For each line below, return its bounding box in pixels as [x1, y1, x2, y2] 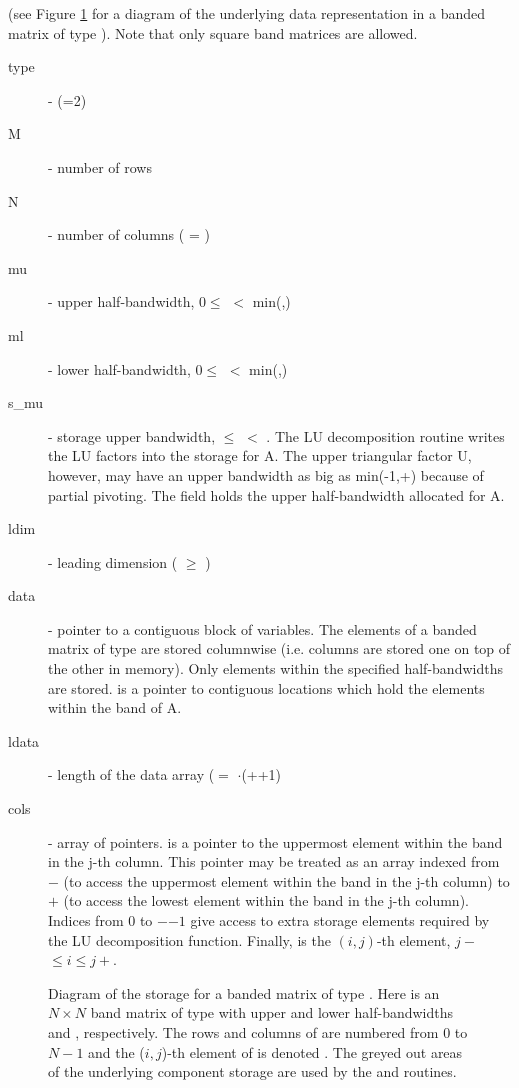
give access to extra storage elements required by [190, 910, 490, 930]
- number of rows [48, 156, 152, 177]
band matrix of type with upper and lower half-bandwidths [90, 1002, 454, 1023]
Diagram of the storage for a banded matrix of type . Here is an [48, 982, 440, 1003]
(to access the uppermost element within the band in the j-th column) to [63, 870, 510, 891]
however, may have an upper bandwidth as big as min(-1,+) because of [48, 464, 484, 485]
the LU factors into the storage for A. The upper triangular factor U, [48, 445, 472, 466]
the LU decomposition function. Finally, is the [48, 929, 331, 950]
